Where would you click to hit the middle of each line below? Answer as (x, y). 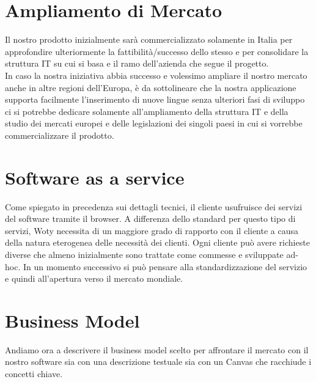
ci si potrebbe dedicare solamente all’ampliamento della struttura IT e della (147, 111)
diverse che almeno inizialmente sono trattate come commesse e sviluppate (144, 254)
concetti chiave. (34, 374)
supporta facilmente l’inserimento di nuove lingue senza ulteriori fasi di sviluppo (155, 99)
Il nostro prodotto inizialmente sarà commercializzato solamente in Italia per (149, 39)
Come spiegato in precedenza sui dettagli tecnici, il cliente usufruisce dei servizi (154, 206)
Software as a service (95, 177)
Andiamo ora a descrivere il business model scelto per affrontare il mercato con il (157, 349)
